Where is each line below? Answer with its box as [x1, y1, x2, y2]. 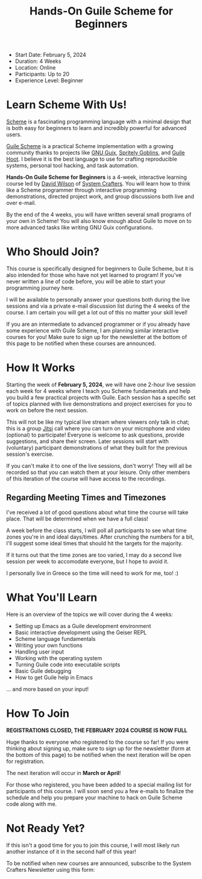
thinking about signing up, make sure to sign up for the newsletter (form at [6, 745, 191, 752]
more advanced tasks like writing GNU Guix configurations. [6, 224, 154, 231]
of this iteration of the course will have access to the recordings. [6, 475, 166, 482]
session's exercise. [6, 450, 54, 458]
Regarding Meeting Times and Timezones [6, 493, 166, 503]
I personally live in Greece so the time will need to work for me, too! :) [6, 569, 179, 577]
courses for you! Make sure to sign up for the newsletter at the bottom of [6, 334, 188, 341]
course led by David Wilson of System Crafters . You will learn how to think [6, 180, 191, 187]
